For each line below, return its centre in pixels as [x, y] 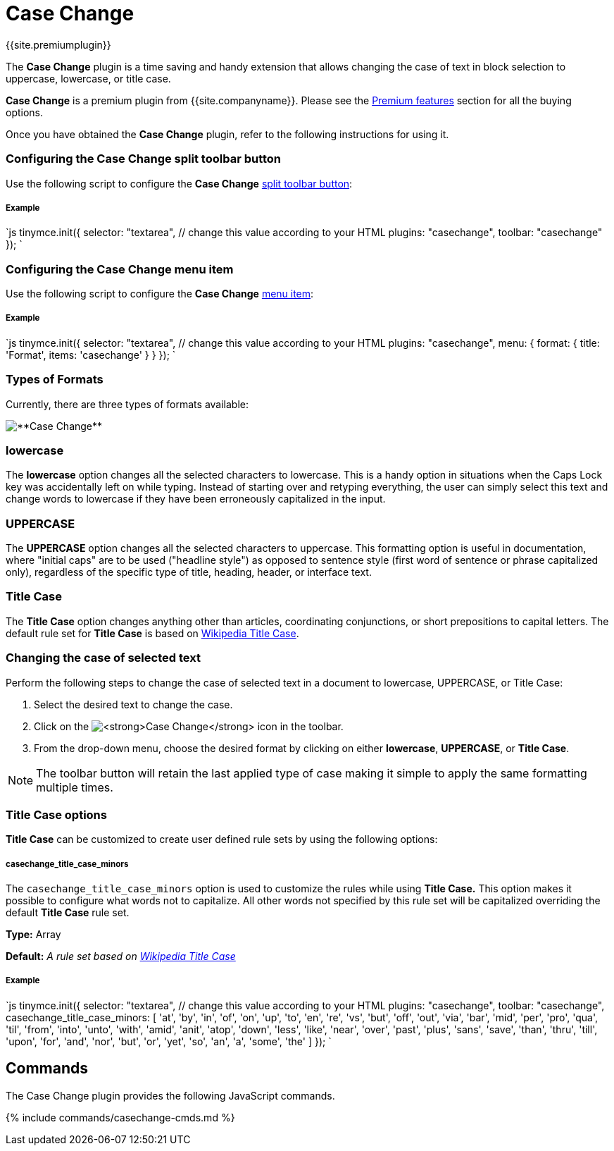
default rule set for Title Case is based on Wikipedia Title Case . [152, 633]
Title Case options [56, 814]
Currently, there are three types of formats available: [127, 404]
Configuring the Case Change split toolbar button [144, 159]
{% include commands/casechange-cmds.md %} [120, 1117]
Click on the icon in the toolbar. [189, 726]
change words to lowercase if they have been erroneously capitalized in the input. [196, 499]
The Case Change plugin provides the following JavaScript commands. [170, 1095]
